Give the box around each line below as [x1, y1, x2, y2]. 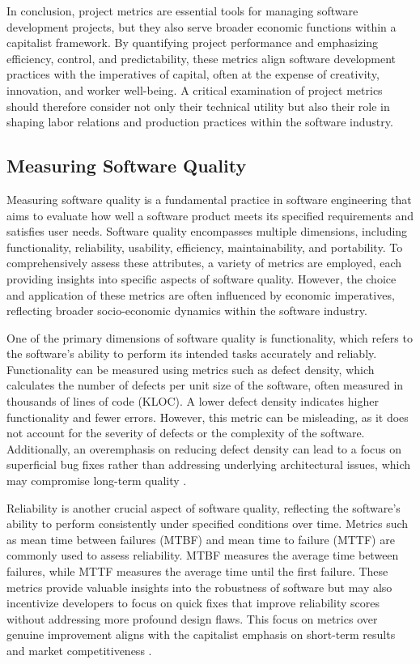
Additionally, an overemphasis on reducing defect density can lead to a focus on [6, 440, 402, 457]
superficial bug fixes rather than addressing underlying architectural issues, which [6, 456, 411, 473]
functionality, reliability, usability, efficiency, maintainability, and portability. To [6, 238, 403, 255]
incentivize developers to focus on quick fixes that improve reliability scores [6, 594, 380, 611]
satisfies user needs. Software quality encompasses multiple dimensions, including [6, 223, 408, 240]
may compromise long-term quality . [6, 472, 187, 489]
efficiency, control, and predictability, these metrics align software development [6, 49, 397, 66]
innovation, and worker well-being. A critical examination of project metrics [6, 81, 383, 98]
